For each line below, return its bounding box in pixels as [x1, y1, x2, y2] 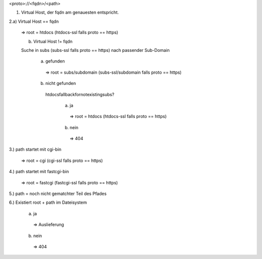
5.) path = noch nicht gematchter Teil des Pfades [9, 191, 107, 196]
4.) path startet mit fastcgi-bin [9, 169, 69, 175]
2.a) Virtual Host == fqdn [9, 18, 59, 24]
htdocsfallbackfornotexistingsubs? [45, 91, 115, 97]
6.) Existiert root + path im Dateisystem [9, 199, 87, 206]
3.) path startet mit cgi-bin [9, 146, 62, 152]
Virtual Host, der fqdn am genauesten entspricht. [21, 10, 119, 16]
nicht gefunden [45, 81, 76, 86]
